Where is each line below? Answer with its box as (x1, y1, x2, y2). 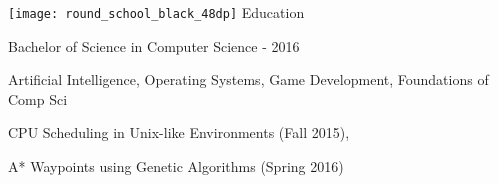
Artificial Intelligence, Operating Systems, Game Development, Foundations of (8, 69, 489, 90)
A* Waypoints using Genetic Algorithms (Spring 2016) (8, 156, 344, 177)
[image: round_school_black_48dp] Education (8, 2, 305, 22)
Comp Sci (8, 88, 68, 109)
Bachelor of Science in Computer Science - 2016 (8, 35, 300, 56)
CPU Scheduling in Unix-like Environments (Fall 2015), (8, 122, 350, 143)
